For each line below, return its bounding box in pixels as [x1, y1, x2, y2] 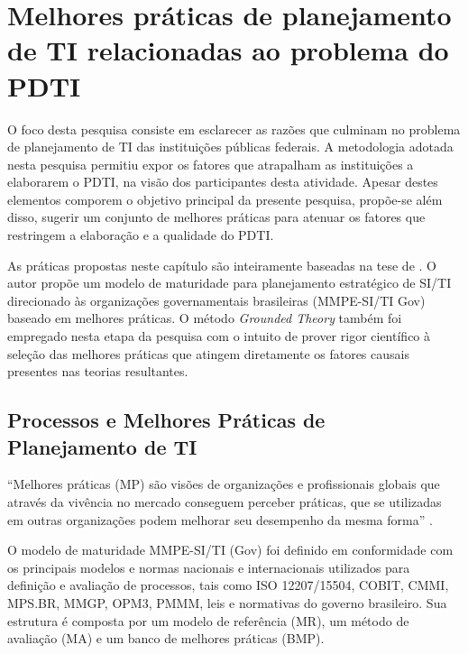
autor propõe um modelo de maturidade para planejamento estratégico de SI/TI [7, 273, 452, 292]
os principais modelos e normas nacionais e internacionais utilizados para [7, 557, 410, 576]
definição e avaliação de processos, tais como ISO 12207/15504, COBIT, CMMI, [7, 576, 449, 594]
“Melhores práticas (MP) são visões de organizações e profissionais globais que [7, 474, 440, 493]
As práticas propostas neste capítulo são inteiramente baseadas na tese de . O [7, 255, 436, 274]
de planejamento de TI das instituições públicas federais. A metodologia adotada [7, 137, 454, 156]
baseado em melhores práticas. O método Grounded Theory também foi [7, 309, 402, 327]
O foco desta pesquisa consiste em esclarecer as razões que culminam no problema [7, 119, 461, 138]
